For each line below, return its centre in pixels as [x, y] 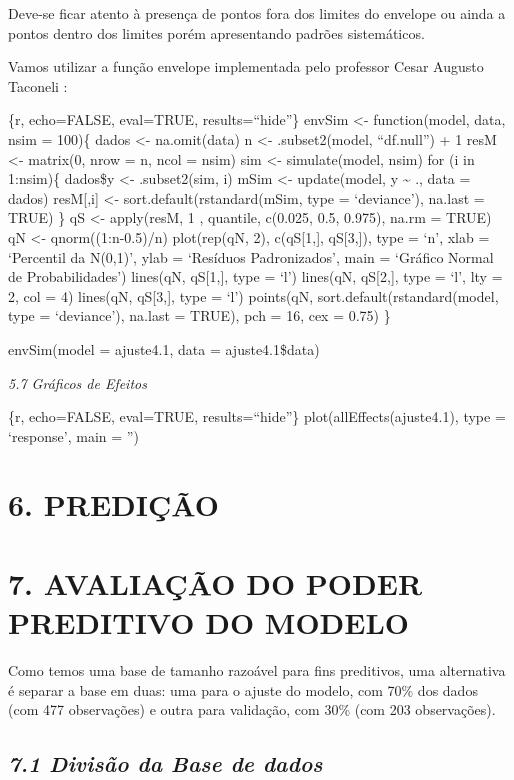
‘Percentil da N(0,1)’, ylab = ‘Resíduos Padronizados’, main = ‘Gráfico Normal [251, 256]
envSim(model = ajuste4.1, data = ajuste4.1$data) [164, 348]
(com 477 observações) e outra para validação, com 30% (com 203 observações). [252, 709]
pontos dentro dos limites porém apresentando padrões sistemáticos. [216, 32]
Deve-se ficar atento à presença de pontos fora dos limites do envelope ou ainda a [257, 13]
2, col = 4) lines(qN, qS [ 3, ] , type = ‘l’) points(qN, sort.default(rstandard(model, [253, 295]
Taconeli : [38, 85]
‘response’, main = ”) [73, 435]
